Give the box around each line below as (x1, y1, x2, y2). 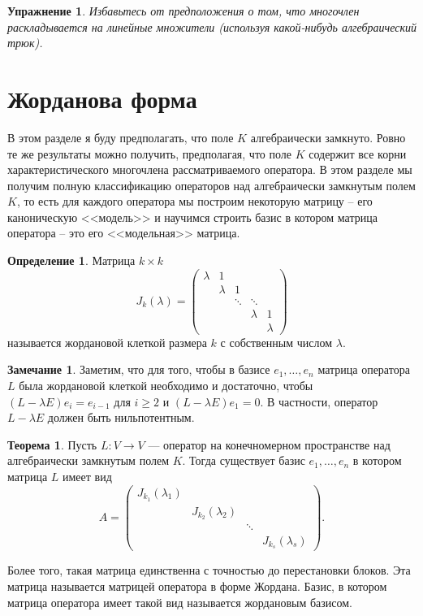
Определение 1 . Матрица (7, 252, 136, 269)
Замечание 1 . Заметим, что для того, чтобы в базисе (7, 361, 270, 378)
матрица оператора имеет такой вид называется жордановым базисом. (7, 593, 352, 610)
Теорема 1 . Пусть (7, 436, 97, 453)
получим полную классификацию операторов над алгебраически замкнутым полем (7, 176, 416, 193)
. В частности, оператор (260, 393, 378, 410)
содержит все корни (309, 145, 407, 162)
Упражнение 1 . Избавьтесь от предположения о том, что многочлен (7, 2, 360, 19)
